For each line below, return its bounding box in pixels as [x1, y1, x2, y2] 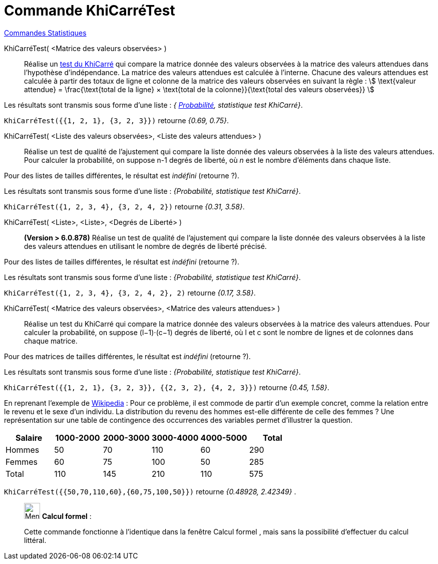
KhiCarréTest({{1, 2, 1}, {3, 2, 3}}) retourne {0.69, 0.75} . [4, 116, 229, 125]
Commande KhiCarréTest [4, 2, 175, 19]
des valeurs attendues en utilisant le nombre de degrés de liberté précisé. [24, 241, 267, 250]
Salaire [15, 432, 43, 443]
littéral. [24, 535, 47, 544]
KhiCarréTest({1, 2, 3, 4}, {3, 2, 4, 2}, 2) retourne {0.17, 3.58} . [4, 288, 256, 297]
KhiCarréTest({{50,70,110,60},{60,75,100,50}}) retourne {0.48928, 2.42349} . [4, 487, 296, 496]
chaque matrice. [24, 336, 78, 345]
